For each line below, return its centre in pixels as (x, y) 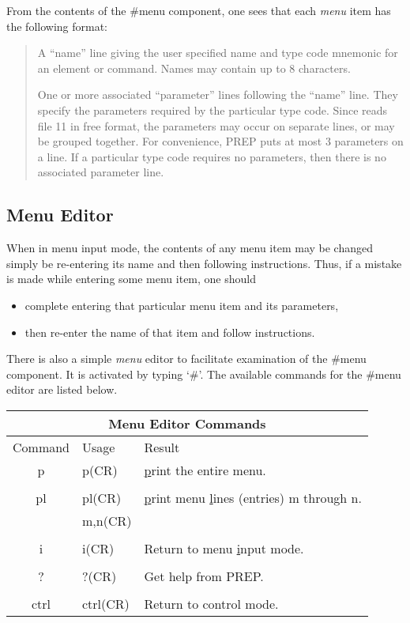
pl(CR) (102, 497)
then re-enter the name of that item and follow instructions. (170, 332)
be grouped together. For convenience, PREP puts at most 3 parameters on (220, 141)
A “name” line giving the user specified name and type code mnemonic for (218, 53)
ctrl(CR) (106, 603)
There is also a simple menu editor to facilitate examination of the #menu (186, 359)
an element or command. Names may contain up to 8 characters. (194, 68)
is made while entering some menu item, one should (132, 279)
